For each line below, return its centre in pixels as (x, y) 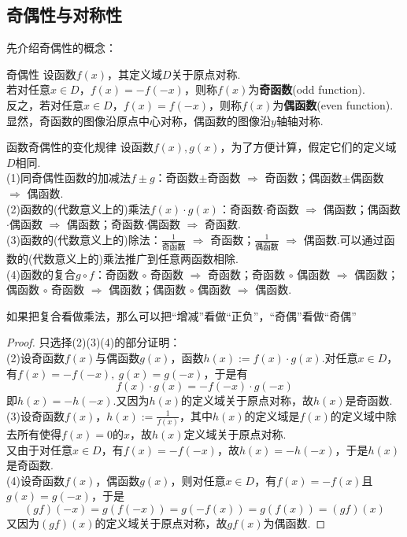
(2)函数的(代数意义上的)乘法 (78, 208)
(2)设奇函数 (35, 358)
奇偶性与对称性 (64, 15)
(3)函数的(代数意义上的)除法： (84, 239)
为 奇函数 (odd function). (307, 89)
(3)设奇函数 (35, 415)
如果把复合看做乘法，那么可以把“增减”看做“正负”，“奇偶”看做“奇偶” (181, 315)
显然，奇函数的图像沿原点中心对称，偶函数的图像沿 (139, 120)
